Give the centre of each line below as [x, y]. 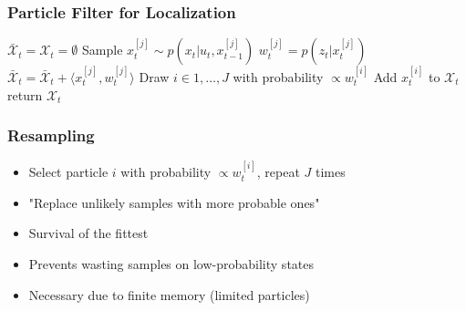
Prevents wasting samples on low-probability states [171, 264]
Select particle [68, 172]
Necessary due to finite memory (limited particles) [169, 294]
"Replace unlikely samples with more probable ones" [174, 202]
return [25, 94]
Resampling [51, 135]
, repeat [278, 172]
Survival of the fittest [88, 233]
